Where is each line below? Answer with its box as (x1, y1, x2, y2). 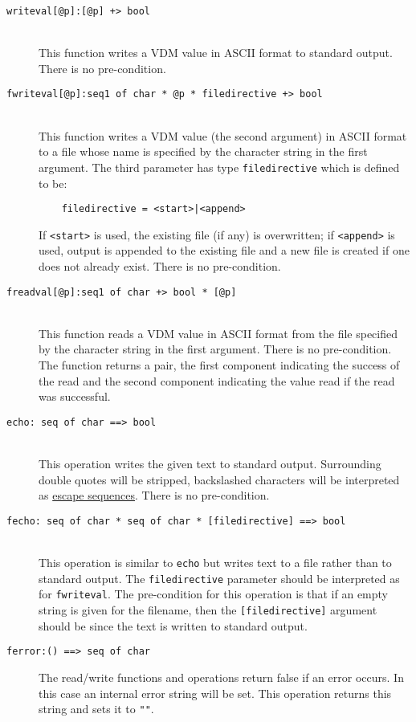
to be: (39, 174, 67, 191)
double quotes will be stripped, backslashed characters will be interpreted (39, 471, 400, 487)
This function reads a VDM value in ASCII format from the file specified (39, 324, 398, 341)
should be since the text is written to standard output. (39, 617, 308, 634)
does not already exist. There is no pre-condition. (39, 258, 281, 275)
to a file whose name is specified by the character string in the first (39, 143, 368, 160)
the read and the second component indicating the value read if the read (39, 372, 395, 389)
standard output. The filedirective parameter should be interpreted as (39, 569, 400, 586)
